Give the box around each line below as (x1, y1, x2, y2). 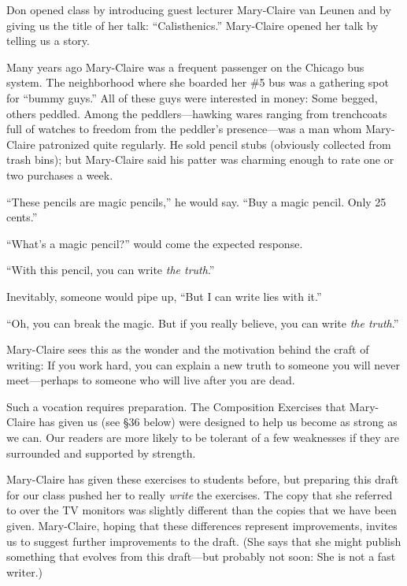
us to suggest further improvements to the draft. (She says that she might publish (6, 532, 401, 549)
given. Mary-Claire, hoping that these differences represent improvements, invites (6, 517, 398, 534)
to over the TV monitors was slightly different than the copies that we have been (6, 502, 397, 518)
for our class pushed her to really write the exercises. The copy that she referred (6, 486, 393, 503)
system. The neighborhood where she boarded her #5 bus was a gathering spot (6, 74, 389, 91)
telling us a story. (6, 32, 90, 49)
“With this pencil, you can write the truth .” (6, 261, 215, 278)
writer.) (6, 563, 43, 580)
